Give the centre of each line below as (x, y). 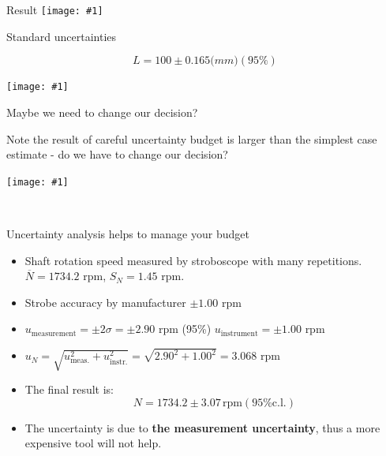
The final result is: (69, 389)
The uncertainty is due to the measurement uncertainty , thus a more (202, 427)
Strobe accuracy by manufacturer (105, 302)
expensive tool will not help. (93, 443)
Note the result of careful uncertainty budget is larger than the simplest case (192, 138)
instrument (239, 333)
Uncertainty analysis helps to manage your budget (128, 233)
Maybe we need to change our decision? (102, 112)
